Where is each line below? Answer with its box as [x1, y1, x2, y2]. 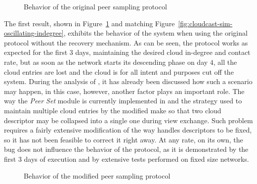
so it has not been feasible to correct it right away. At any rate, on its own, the [4, 134, 243, 144]
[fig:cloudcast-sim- [178, 18, 233, 28]
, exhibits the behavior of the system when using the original [63, 28, 248, 38]
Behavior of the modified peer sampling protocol [24, 170, 171, 181]
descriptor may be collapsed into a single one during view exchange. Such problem [4, 115, 253, 125]
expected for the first [4, 47, 68, 57]
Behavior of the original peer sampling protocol [24, 1, 167, 11]
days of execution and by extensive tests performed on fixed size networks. [24, 153, 249, 164]
